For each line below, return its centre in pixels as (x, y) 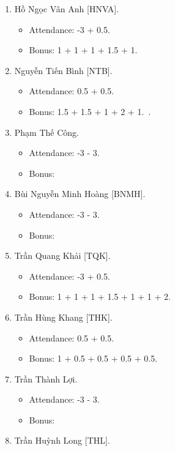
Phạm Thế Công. (47, 132)
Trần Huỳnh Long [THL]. (62, 440)
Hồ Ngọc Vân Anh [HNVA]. (67, 9)
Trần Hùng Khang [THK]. (63, 317)
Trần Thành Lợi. (46, 378)
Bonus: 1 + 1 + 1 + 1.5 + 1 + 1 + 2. (100, 296)
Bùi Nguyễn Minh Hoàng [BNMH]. (80, 194)
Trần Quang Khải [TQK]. (62, 255)
